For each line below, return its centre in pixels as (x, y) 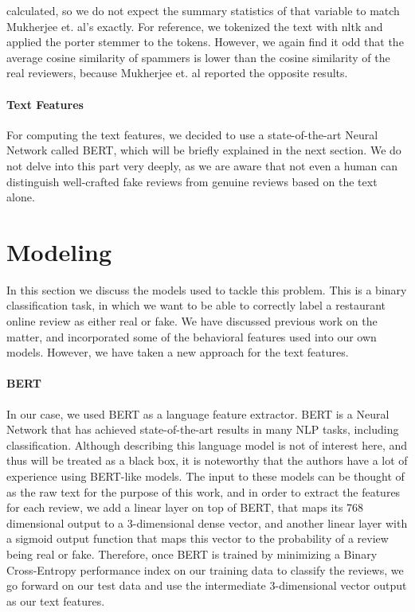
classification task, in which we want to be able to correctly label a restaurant (196, 305)
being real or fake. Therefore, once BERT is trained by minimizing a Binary (192, 554)
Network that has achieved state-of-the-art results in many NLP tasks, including (203, 429)
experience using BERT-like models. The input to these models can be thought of (206, 476)
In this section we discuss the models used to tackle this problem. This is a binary (207, 289)
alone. (21, 197)
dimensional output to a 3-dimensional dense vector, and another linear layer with (207, 522)
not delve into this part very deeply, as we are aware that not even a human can (202, 165)
